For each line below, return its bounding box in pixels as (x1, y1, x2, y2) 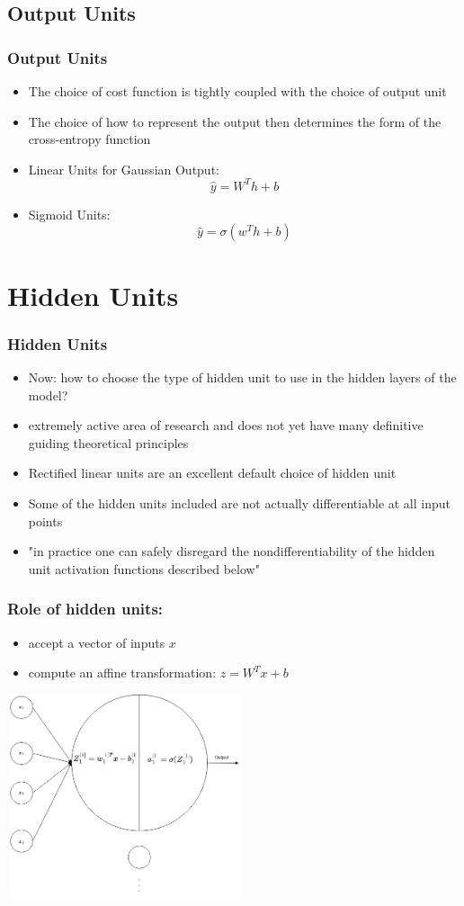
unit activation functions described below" (28, 559, 260, 578)
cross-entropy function (28, 130, 151, 148)
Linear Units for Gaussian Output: (28, 159, 219, 178)
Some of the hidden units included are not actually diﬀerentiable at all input (28, 494, 451, 513)
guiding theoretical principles (28, 433, 189, 452)
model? (28, 385, 68, 404)
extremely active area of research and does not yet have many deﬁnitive (28, 416, 424, 435)
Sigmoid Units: (28, 204, 111, 223)
